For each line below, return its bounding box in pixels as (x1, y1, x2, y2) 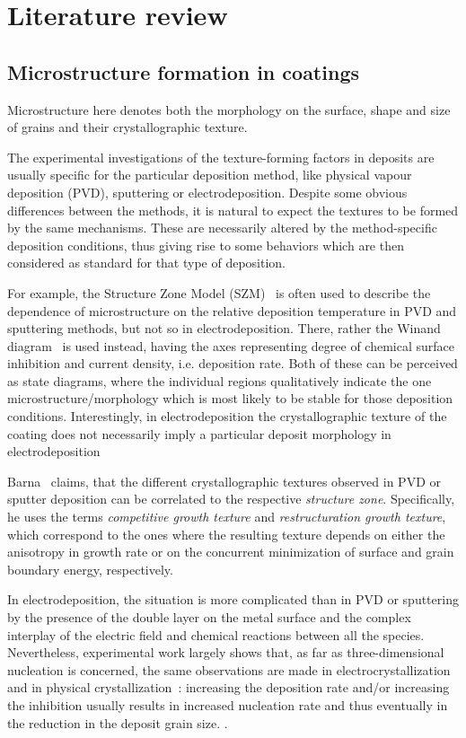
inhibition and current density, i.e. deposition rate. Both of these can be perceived (7, 354, 458, 373)
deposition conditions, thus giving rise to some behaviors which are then (7, 235, 404, 254)
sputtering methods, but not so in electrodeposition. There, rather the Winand (7, 319, 441, 338)
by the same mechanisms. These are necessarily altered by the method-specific (7, 218, 437, 237)
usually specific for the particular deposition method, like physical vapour (7, 165, 412, 184)
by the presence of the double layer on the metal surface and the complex (7, 608, 411, 627)
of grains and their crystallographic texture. (7, 118, 248, 136)
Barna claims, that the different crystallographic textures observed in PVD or (7, 471, 442, 490)
